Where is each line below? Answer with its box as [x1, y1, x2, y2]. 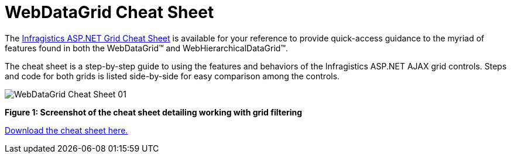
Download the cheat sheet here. [5, 125, 128, 135]
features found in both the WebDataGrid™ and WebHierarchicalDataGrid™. [5, 43, 288, 53]
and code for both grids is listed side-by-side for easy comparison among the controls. [5, 71, 340, 81]
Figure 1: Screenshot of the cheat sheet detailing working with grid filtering [5, 107, 303, 117]
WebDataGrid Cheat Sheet [5, 2, 214, 22]
